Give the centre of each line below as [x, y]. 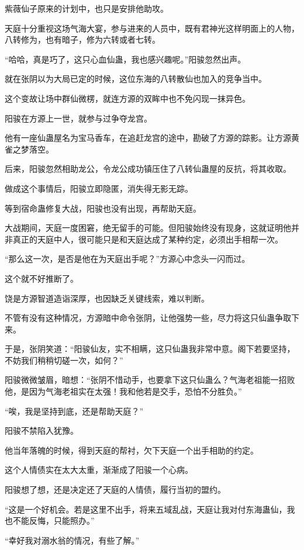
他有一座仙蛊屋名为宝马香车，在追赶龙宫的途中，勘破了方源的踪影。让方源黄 [152, 138]
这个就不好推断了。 [42, 278]
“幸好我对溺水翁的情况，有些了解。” [72, 540]
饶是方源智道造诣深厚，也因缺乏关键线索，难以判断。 [107, 298]
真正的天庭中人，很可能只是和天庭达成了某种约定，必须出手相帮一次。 [148, 239]
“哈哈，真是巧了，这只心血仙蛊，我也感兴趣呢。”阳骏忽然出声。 [125, 59]
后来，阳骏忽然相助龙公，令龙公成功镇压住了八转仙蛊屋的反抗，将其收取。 [148, 169]
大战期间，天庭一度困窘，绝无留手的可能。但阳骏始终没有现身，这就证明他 [148, 228]
